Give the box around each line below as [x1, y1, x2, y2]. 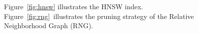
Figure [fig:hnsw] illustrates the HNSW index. [4, 1, 143, 11]
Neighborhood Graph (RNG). [4, 20, 93, 31]
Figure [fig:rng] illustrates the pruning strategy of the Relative [4, 11, 194, 21]
